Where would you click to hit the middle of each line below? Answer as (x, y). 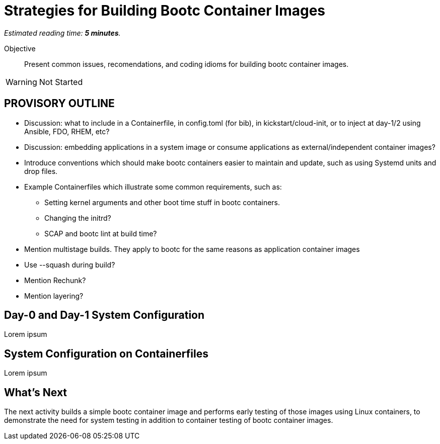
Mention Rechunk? (55, 280)
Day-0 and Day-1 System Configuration (104, 315)
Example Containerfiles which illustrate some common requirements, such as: (153, 187)
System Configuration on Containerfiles (106, 353)
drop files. (41, 171)
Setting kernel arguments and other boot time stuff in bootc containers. (162, 202)
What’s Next (36, 392)
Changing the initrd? (78, 218)
